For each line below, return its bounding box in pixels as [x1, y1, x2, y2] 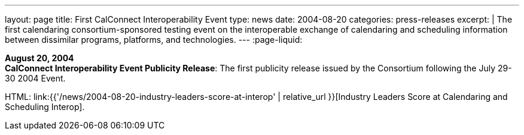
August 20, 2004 [5, 53, 74, 63]
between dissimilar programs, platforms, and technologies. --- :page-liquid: [5, 34, 303, 45]
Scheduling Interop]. [5, 102, 85, 112]
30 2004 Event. [5, 73, 66, 83]
